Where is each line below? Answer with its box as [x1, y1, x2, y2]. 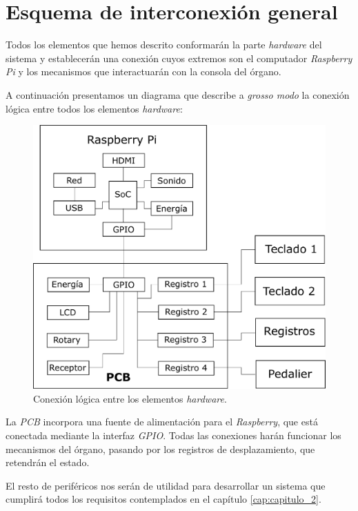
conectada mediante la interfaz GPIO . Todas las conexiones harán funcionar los [6, 428, 341, 443]
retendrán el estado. [6, 455, 90, 470]
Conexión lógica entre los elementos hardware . [33, 391, 227, 405]
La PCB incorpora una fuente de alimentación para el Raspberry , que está [6, 414, 318, 429]
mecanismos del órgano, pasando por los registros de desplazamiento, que [6, 441, 315, 456]
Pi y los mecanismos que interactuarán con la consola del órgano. [6, 64, 281, 79]
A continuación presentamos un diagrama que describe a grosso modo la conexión [6, 87, 350, 102]
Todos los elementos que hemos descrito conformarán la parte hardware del [6, 37, 322, 52]
